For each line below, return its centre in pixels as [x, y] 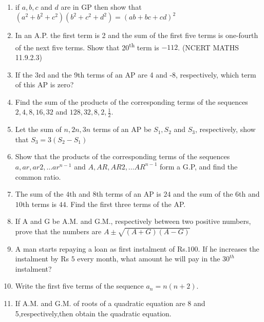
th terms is [40, 204]
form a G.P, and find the [199, 166]
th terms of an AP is [129, 194]
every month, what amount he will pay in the [149, 259]
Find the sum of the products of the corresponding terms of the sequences [131, 101]
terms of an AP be [122, 129]
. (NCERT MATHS [208, 47]
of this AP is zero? [44, 84]
